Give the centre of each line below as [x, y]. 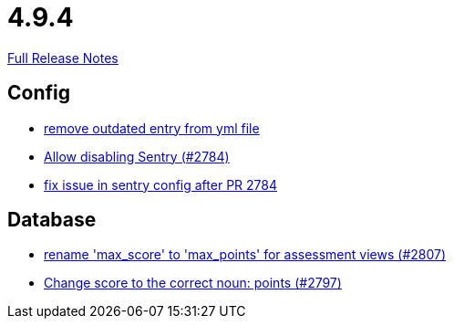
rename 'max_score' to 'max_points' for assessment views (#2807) [245, 255]
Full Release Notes [63, 58]
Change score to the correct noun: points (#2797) [193, 283]
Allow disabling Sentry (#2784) [137, 156]
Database [52, 220]
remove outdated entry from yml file [152, 128]
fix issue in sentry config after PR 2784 [160, 184]
